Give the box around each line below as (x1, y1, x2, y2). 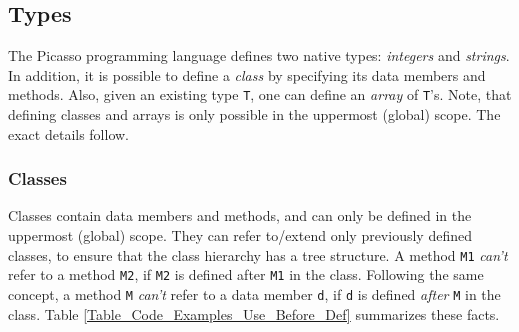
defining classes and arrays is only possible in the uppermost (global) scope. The (8, 104, 501, 125)
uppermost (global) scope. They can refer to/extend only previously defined (8, 225, 472, 246)
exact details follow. (8, 123, 130, 144)
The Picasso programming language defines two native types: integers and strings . (8, 45, 510, 66)
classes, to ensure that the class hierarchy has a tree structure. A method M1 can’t (8, 244, 508, 265)
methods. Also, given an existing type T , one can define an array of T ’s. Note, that (8, 84, 512, 105)
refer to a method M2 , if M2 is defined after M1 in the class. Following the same (8, 264, 484, 285)
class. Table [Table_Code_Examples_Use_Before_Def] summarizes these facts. (8, 303, 500, 324)
